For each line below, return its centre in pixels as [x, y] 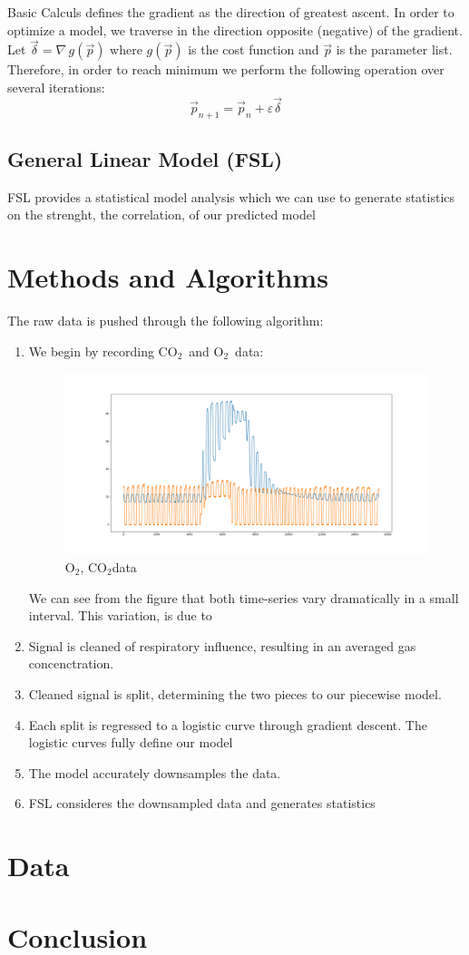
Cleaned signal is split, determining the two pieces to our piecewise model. [235, 693]
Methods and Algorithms [168, 277]
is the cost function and [254, 49]
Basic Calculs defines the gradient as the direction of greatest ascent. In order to [231, 12]
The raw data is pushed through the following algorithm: [166, 321]
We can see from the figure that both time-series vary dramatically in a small [244, 597]
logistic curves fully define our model [131, 742]
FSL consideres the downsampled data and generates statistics [202, 803]
